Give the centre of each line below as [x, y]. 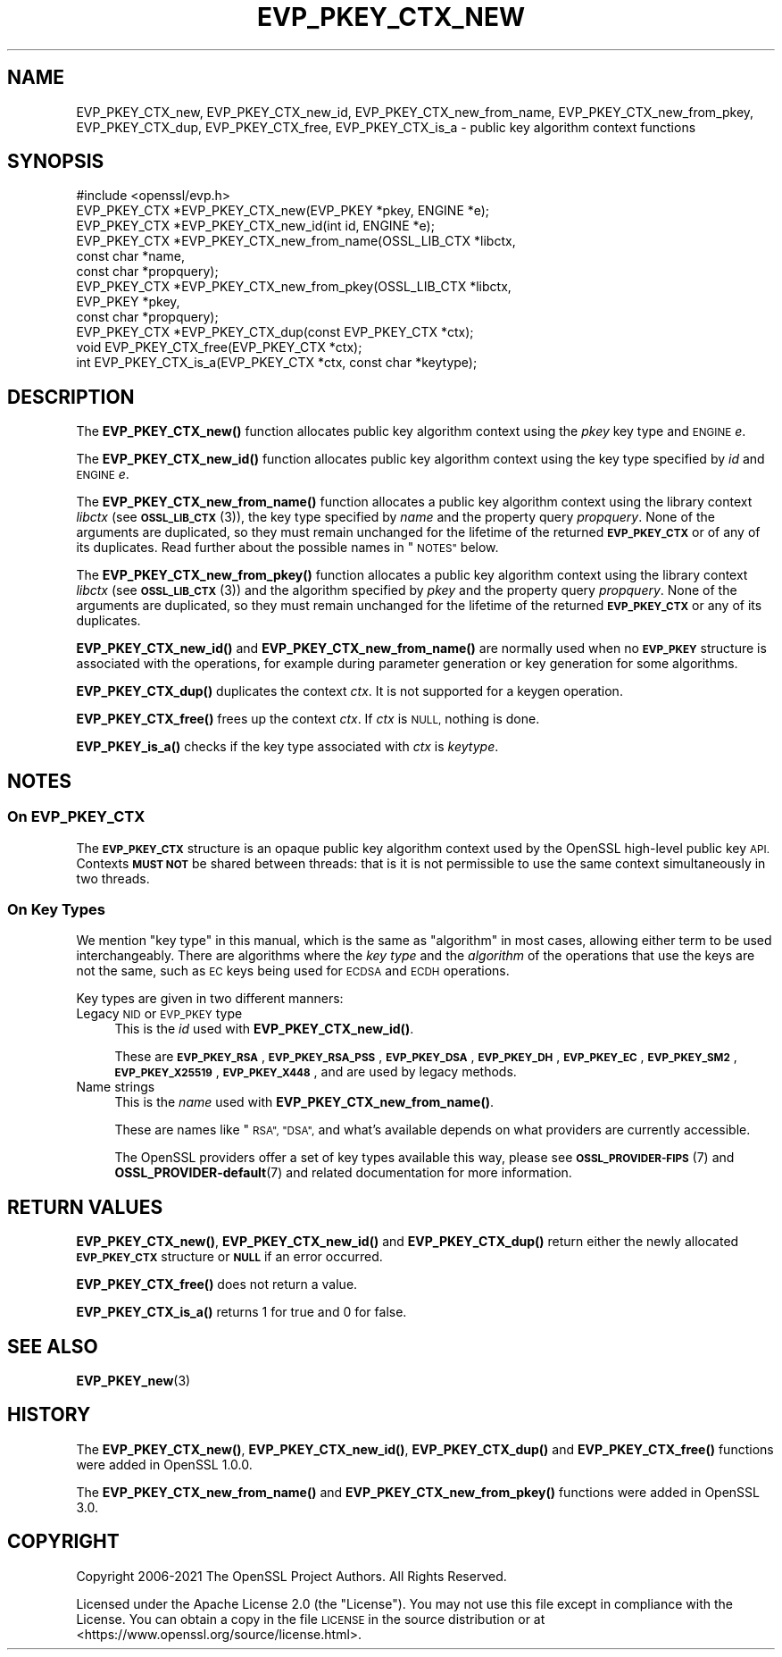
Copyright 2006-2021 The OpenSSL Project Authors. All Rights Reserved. [291, 1576]
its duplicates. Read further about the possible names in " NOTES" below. [287, 548]
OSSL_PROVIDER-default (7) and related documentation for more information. [343, 1173]
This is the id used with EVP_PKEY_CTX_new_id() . [264, 1029]
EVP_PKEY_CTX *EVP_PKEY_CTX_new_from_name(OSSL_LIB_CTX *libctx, [296, 241]
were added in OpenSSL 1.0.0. [164, 1464]
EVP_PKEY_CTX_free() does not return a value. [217, 1285]
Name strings [116, 1087]
